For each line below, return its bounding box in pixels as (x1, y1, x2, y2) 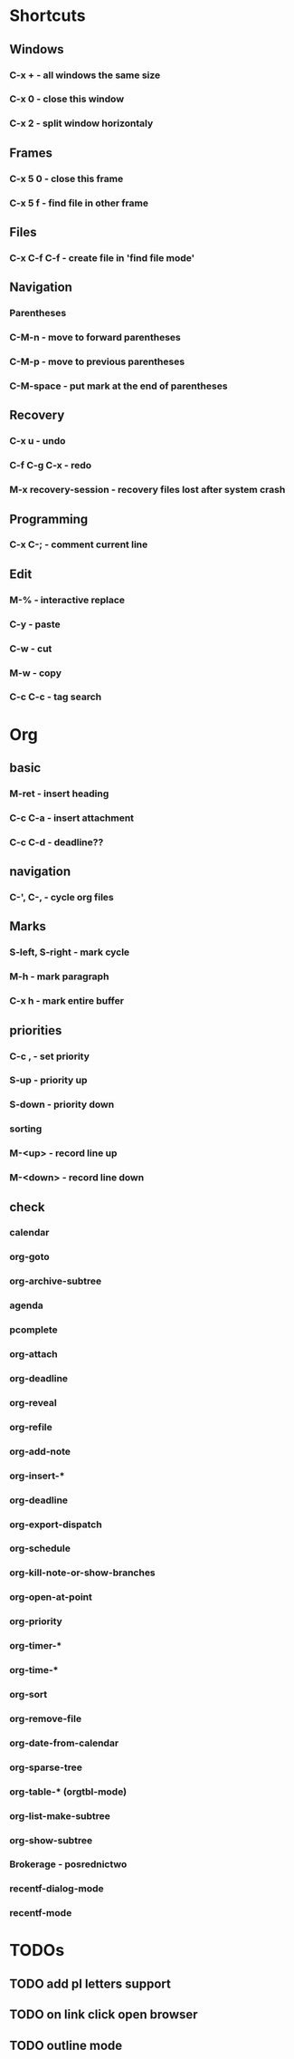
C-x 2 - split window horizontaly (9, 117, 154, 130)
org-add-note (9, 1445, 71, 1458)
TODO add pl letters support (9, 1976, 172, 1991)
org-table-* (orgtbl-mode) (9, 1785, 128, 1798)
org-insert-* (9, 1469, 65, 1482)
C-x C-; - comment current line (9, 538, 148, 551)
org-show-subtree (9, 1833, 93, 1846)
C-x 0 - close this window (9, 92, 125, 105)
